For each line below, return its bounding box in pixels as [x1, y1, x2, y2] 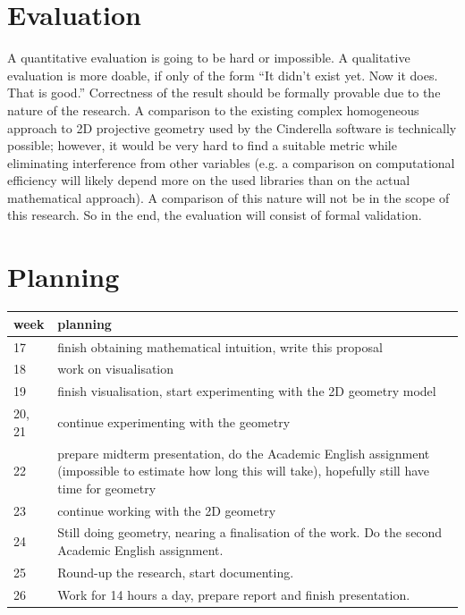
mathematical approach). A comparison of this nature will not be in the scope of [7, 188, 450, 206]
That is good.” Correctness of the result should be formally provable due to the [7, 83, 441, 102]
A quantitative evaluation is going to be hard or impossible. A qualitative [7, 48, 410, 67]
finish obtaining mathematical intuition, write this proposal [57, 337, 383, 356]
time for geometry [57, 478, 156, 497]
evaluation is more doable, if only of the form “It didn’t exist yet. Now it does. [7, 65, 438, 84]
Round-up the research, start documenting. [57, 562, 294, 581]
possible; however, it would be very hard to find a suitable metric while [7, 136, 397, 155]
